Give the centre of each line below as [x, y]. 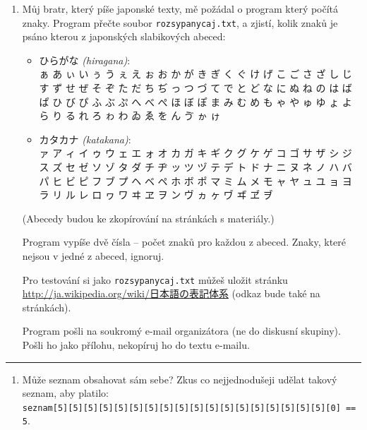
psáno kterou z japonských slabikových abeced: [124, 36]
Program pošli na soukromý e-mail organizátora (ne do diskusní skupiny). [181, 331]
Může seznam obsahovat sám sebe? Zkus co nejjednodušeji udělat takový [180, 379]
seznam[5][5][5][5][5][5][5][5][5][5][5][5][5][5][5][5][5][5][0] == [189, 408]
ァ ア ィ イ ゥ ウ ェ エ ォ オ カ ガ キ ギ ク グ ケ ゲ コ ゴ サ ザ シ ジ [195, 153]
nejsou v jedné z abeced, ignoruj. [93, 255]
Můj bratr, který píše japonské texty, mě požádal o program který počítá [180, 8]
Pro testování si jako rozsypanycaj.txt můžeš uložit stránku [155, 279]
